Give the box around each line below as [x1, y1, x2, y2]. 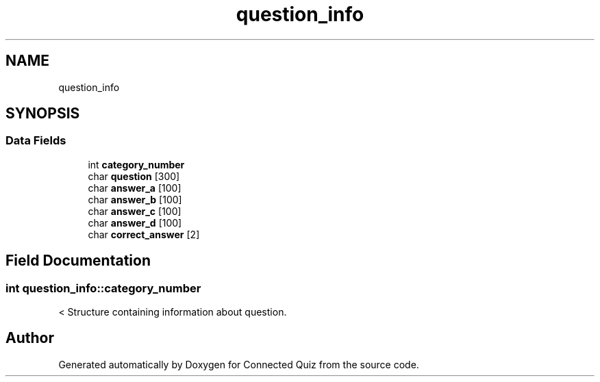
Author [5, 329, 54, 347]
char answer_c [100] [88, 205, 182, 217]
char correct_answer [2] [88, 228, 200, 240]
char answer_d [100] [88, 216, 182, 229]
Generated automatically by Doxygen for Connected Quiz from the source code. [58, 358, 419, 370]
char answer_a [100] [88, 181, 182, 194]
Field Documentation [5, 252, 151, 270]
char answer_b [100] [88, 193, 182, 205]
